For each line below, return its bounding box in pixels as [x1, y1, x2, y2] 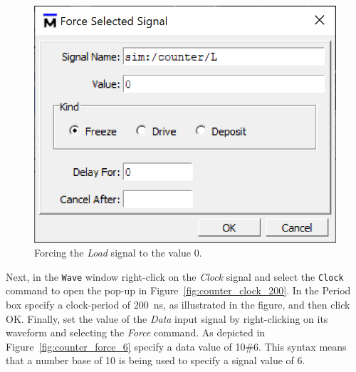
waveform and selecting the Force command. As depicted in [6, 325, 266, 340]
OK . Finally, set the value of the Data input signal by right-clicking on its [6, 311, 328, 326]
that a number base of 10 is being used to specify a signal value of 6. [6, 353, 305, 368]
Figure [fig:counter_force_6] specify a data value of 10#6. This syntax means [6, 339, 347, 353]
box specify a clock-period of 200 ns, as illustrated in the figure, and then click [6, 297, 350, 311]
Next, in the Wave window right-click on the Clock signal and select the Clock [6, 269, 344, 284]
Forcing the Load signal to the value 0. [34, 245, 202, 260]
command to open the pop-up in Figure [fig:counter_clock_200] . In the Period [6, 283, 351, 298]
